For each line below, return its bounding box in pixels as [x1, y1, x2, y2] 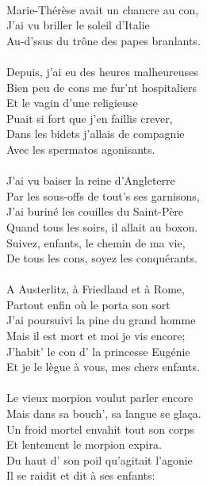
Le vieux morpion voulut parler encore [6, 389, 194, 406]
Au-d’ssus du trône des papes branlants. [6, 32, 201, 48]
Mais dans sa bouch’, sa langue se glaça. [6, 405, 201, 422]
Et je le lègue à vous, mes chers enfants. [6, 358, 200, 375]
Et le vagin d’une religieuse [6, 94, 138, 111]
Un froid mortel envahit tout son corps [6, 420, 194, 437]
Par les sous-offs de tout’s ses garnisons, [6, 187, 200, 204]
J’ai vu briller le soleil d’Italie [6, 17, 150, 33]
